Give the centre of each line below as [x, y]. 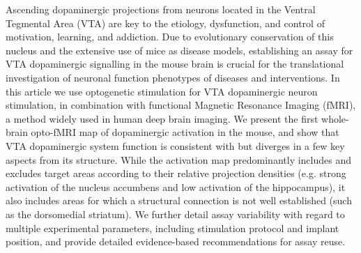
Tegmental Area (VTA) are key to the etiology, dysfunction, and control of [165, 23]
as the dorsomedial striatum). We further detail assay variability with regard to [175, 214]
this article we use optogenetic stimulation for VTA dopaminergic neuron [162, 91]
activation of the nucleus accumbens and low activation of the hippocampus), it [176, 186]
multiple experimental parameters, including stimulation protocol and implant [172, 228]
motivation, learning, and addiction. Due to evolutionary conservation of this [170, 37]
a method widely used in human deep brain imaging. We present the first [162, 118]
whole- [335, 118]
